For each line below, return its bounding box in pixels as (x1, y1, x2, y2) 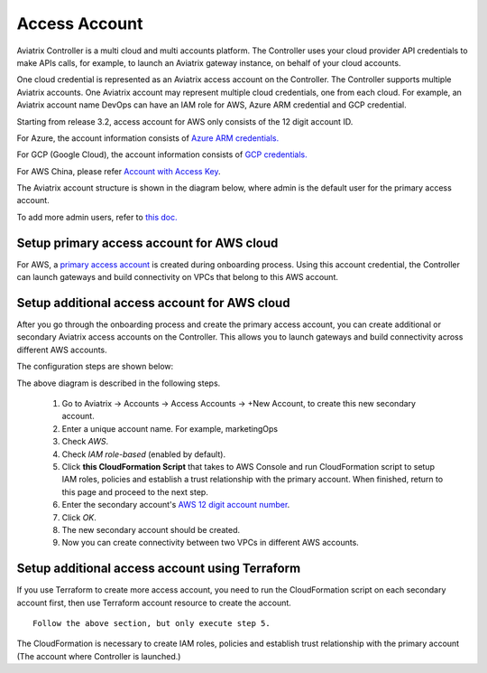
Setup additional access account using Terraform (16, 561, 301, 576)
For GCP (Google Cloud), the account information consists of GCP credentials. (16, 149, 308, 160)
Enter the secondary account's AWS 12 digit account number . (61, 500, 290, 510)
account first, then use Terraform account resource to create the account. (16, 597, 292, 608)
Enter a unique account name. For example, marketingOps (61, 423, 279, 434)
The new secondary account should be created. (61, 524, 241, 535)
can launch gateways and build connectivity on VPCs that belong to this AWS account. (16, 272, 338, 283)
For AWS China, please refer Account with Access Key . (16, 165, 221, 176)
